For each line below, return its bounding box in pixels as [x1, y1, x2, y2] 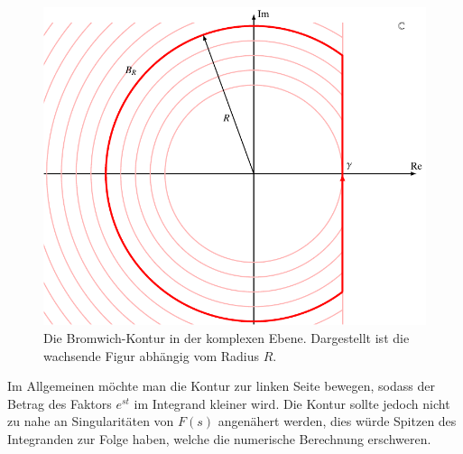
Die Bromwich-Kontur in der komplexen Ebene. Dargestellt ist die [43, 329, 410, 347]
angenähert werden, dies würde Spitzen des [218, 412, 457, 431]
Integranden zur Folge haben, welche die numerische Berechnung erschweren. [7, 429, 431, 448]
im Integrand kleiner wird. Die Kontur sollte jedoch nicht [134, 394, 450, 412]
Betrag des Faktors [7, 394, 112, 412]
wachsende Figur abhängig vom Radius [43, 346, 259, 365]
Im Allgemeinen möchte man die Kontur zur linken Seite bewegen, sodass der [7, 376, 435, 395]
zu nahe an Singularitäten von [7, 412, 174, 431]
